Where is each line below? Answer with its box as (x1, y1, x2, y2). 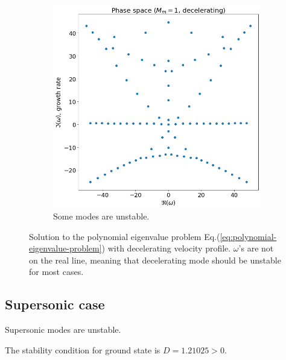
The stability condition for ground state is (5, 343, 160, 356)
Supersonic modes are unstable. (5, 323, 121, 336)
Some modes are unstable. (53, 210, 150, 223)
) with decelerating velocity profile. (101, 242, 231, 254)
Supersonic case (5, 295, 105, 314)
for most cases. (29, 265, 84, 278)
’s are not (238, 242, 274, 254)
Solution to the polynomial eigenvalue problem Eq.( (29, 230, 220, 242)
